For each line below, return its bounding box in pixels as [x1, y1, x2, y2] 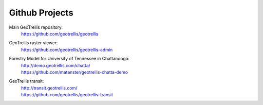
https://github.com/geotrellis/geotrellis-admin [21, 47, 113, 52]
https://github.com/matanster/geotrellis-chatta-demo [21, 69, 128, 75]
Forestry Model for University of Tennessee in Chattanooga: [9, 56, 130, 62]
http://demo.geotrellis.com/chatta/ [21, 62, 91, 68]
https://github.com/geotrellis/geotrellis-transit [21, 92, 113, 98]
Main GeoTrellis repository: [9, 24, 63, 30]
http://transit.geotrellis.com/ [21, 85, 77, 91]
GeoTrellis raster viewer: [9, 40, 58, 46]
